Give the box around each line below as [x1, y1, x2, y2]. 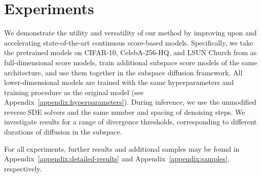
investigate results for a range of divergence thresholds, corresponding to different [4, 116, 257, 127]
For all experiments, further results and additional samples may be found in [4, 143, 240, 154]
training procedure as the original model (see [4, 86, 143, 97]
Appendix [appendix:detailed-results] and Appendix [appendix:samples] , [4, 153, 230, 164]
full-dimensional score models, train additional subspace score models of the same [4, 57, 257, 67]
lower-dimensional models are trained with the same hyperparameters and [4, 77, 234, 87]
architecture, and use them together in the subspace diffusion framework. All [4, 67, 243, 77]
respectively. [4, 163, 42, 173]
